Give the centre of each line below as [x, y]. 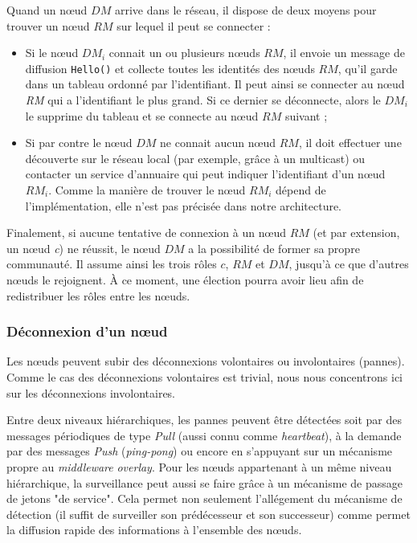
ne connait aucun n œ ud [218, 143]
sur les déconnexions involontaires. [91, 392]
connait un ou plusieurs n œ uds [184, 53]
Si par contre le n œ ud [79, 143]
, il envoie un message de [344, 53]
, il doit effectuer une [350, 143]
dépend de [301, 190]
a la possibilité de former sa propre [274, 248]
